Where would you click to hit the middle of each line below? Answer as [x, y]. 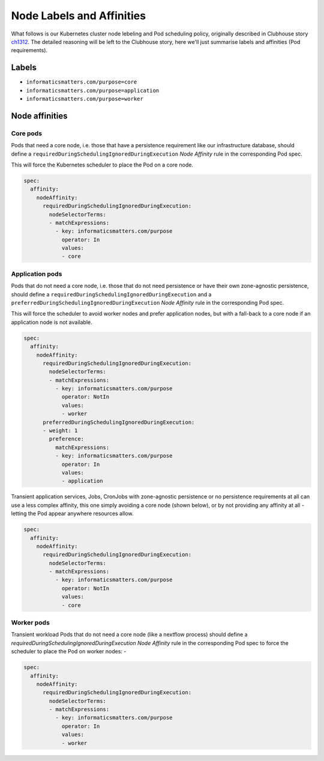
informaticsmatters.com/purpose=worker [85, 99]
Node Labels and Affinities [79, 16]
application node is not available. [52, 322]
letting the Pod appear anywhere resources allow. [72, 513]
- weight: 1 [60, 431]
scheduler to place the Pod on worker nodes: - [69, 652]
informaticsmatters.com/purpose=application [93, 90]
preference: [66, 439]
